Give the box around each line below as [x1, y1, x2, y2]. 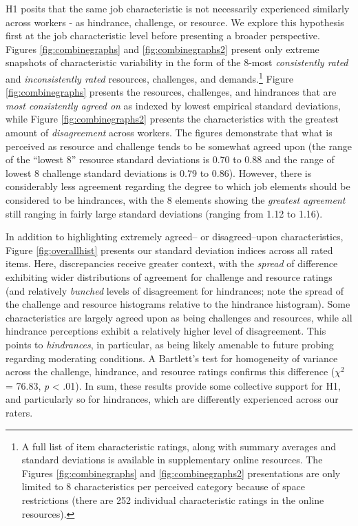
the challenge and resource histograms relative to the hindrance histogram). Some [6, 297, 350, 311]
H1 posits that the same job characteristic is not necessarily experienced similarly [6, 1, 350, 15]
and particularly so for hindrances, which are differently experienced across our [6, 392, 339, 406]
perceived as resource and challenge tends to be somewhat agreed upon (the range [6, 138, 352, 153]
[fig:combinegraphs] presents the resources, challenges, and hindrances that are [6, 85, 337, 99]
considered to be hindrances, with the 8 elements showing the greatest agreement [6, 192, 346, 207]
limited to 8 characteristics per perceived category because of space [21, 479, 305, 494]
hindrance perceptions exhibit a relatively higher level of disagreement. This [6, 324, 326, 338]
